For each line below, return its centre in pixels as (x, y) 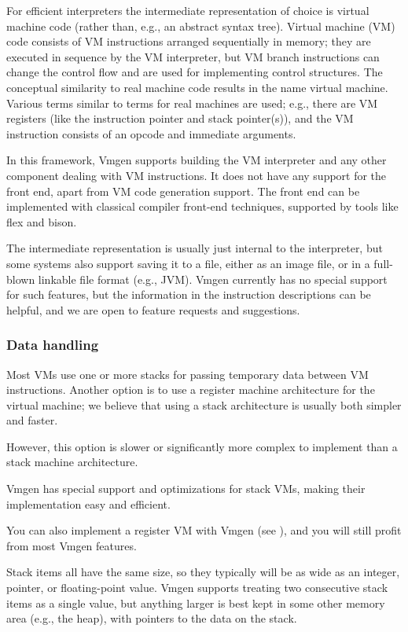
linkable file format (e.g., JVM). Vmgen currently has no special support (213, 279)
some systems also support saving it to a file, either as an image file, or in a (188, 263)
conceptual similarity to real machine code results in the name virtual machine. (197, 87)
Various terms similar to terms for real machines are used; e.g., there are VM (192, 103)
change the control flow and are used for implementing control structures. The (195, 72)
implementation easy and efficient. (88, 503)
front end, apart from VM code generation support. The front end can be (183, 191)
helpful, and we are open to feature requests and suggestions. (153, 309)
